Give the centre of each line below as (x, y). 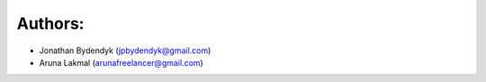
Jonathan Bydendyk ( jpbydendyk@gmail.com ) (125, 50)
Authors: (50, 23)
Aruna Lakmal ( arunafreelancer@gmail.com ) (121, 62)
